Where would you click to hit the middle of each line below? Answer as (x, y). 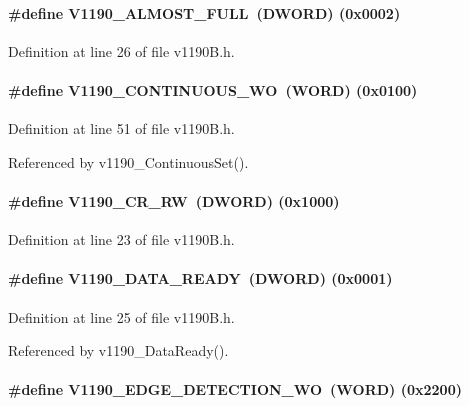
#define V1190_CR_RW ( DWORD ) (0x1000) (174, 200)
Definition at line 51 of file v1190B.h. (121, 128)
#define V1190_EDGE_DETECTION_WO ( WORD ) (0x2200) (235, 389)
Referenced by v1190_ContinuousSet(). (128, 161)
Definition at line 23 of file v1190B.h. (121, 239)
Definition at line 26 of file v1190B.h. (121, 50)
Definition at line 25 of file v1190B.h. (121, 316)
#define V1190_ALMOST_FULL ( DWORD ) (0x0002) (204, 12)
